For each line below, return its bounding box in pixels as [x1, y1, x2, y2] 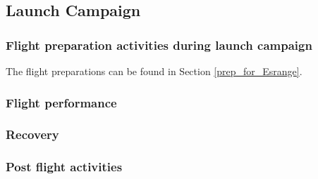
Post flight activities [6, 158, 123, 175]
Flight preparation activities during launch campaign [6, 36, 312, 53]
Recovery [6, 126, 59, 143]
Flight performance [6, 93, 117, 111]
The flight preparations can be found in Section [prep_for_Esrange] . [6, 64, 302, 78]
